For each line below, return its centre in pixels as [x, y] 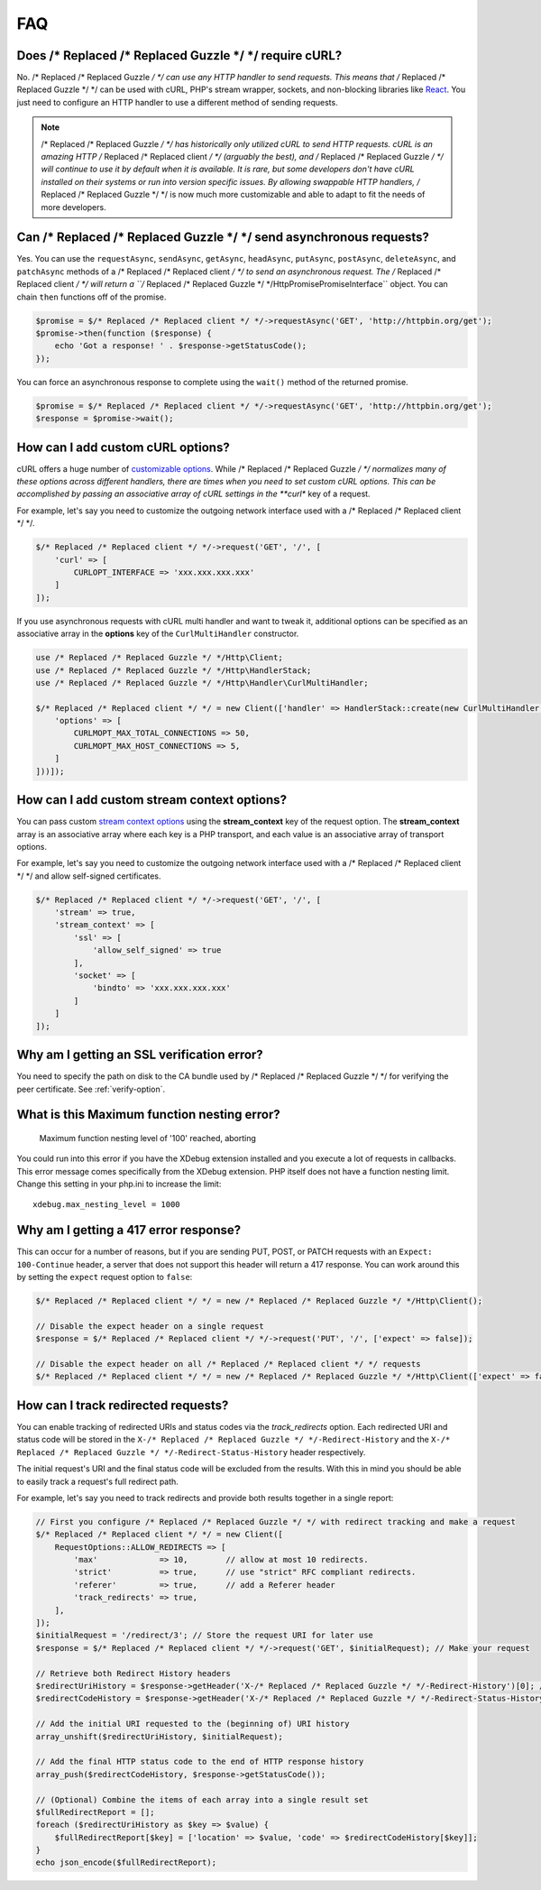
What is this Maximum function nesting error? [149, 1115]
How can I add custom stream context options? [152, 800]
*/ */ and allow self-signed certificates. [89, 876]
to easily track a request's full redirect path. [98, 1481]
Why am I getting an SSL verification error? [140, 1055]
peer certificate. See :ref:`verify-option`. [91, 1089]
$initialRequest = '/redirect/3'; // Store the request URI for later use [205, 1636]
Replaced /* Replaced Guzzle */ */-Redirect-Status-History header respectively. [191, 1452]
